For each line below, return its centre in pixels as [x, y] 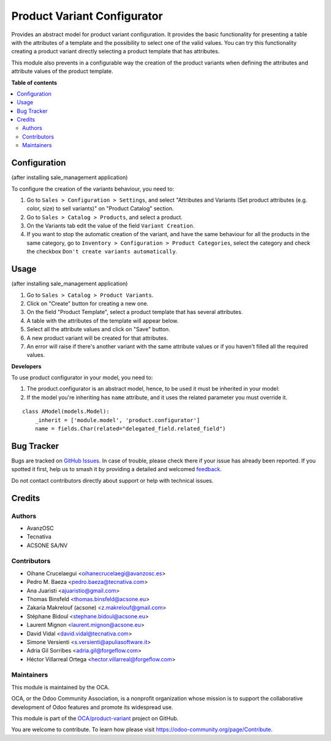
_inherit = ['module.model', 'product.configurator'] [117, 420]
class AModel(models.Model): [66, 412]
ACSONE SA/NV [47, 545]
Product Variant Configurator [87, 16]
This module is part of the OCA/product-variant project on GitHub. [95, 718]
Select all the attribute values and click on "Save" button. [99, 329]
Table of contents [34, 82]
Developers [26, 366]
